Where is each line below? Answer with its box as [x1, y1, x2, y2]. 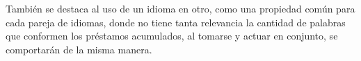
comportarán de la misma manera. [6, 42, 152, 56]
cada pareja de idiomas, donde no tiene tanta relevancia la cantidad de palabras [6, 15, 346, 29]
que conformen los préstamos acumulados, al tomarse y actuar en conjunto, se [6, 28, 338, 43]
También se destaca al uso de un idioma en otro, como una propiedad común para [6, 1, 355, 15]
